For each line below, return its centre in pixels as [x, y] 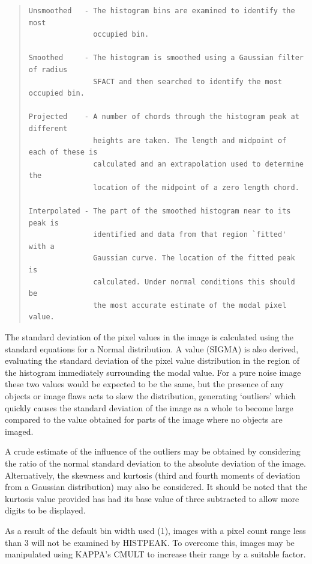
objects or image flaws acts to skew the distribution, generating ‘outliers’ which [151, 396]
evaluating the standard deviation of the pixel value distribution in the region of [152, 360]
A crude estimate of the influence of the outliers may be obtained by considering [153, 451]
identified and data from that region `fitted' [190, 235]
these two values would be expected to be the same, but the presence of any [144, 384]
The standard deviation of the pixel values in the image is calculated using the [149, 337]
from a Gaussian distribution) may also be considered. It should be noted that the [156, 487]
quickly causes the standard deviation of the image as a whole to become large [149, 407]
